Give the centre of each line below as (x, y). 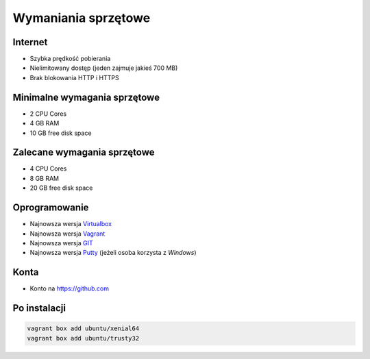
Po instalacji (39, 308)
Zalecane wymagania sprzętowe (84, 152)
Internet (30, 42)
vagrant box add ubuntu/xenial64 (83, 329)
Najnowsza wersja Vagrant (67, 234)
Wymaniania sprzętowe (82, 18)
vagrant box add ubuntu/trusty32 (83, 338)
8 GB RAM (45, 178)
